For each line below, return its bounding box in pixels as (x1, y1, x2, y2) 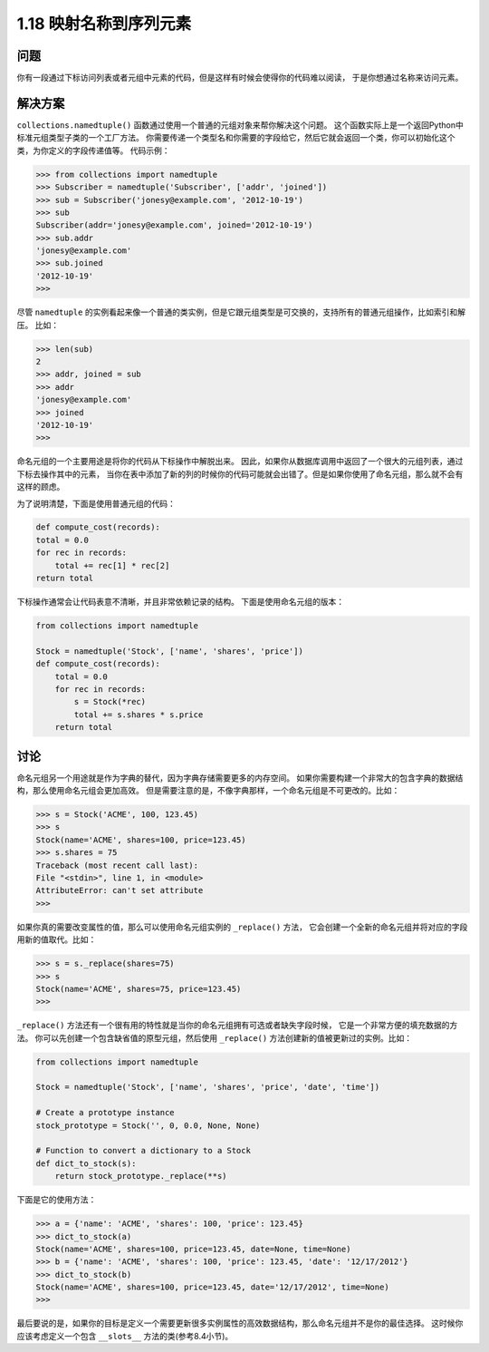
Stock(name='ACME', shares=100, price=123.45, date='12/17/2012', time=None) (35, 1282, 389, 1292)
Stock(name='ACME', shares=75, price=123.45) (35, 984, 242, 994)
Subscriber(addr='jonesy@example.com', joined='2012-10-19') (35, 220, 313, 230)
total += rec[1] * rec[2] (54, 560, 170, 570)
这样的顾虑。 (16, 481, 65, 492)
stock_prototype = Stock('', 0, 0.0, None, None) (35, 1120, 261, 1131)
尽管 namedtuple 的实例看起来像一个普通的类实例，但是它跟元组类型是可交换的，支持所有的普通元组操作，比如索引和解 (16, 306, 466, 317)
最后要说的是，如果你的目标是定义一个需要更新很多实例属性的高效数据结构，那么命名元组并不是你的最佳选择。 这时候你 (16, 1318, 464, 1328)
